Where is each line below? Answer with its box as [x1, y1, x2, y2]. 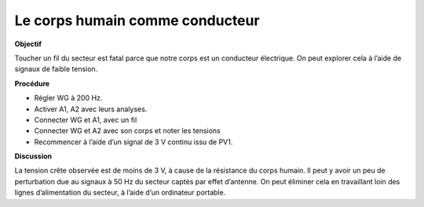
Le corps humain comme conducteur [14, 12, 260, 29]
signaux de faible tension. [14, 64, 98, 74]
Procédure [14, 78, 50, 88]
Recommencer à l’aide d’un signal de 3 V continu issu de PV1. [34, 137, 233, 147]
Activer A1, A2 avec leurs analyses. [34, 104, 148, 114]
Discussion [14, 151, 53, 161]
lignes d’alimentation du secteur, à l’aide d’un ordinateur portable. [14, 188, 226, 198]
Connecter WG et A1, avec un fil [34, 114, 137, 125]
